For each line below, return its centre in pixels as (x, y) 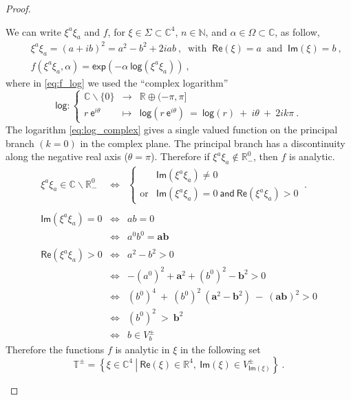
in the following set (220, 349)
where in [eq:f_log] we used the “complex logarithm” (117, 82)
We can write (33, 31)
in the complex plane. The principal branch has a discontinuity (213, 143)
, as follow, (297, 31)
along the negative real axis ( (67, 156)
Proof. (18, 8)
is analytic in (142, 349)
